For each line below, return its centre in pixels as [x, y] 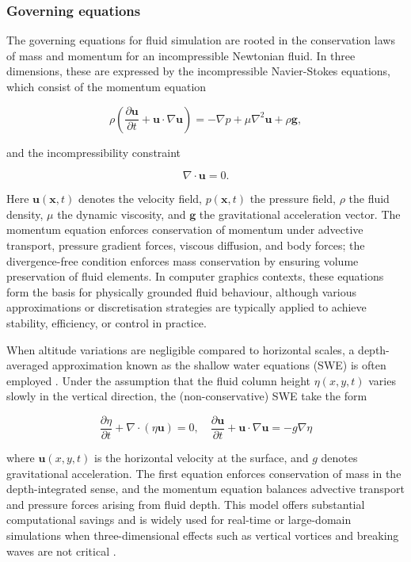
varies [382, 380]
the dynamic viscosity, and [122, 214]
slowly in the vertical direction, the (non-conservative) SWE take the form [187, 396]
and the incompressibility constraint [94, 152]
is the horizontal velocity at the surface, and [201, 457]
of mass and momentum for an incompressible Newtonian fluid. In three [181, 55]
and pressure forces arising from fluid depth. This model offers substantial [186, 504]
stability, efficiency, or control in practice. [107, 322]
